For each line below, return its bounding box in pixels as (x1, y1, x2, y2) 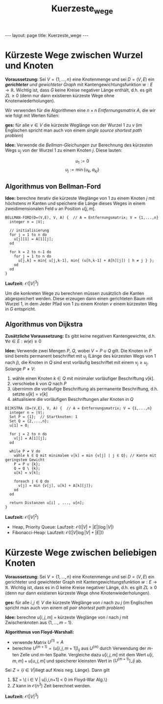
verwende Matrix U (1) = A (12, 638, 64, 645)
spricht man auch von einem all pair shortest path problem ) (5, 605, 125, 611)
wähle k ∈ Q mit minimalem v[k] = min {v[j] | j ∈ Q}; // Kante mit (14, 453, 157, 458)
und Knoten (5, 60, 54, 71)
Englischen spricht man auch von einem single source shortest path (5, 127, 142, 133)
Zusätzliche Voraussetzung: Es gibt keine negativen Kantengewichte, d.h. (5, 333, 156, 339)
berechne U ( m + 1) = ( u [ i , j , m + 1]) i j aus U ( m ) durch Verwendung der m (12, 645, 152, 652)
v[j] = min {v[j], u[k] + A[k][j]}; (18, 483, 93, 488)
